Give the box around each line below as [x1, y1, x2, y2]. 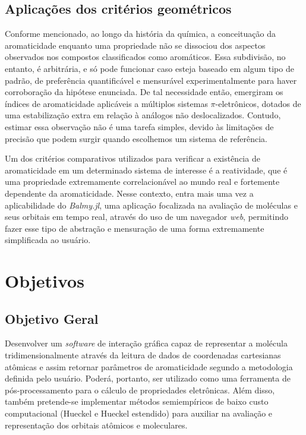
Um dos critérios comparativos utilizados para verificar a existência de [5, 152, 260, 165]
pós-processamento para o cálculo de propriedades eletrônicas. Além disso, [5, 383, 275, 396]
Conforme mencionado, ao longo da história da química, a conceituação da [5, 27, 276, 40]
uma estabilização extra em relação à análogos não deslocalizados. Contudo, [5, 109, 281, 121]
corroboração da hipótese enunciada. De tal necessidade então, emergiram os [5, 86, 283, 98]
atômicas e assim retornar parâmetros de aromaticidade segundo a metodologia [5, 360, 293, 373]
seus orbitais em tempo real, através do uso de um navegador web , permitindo [5, 210, 288, 223]
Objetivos [5, 269, 84, 293]
